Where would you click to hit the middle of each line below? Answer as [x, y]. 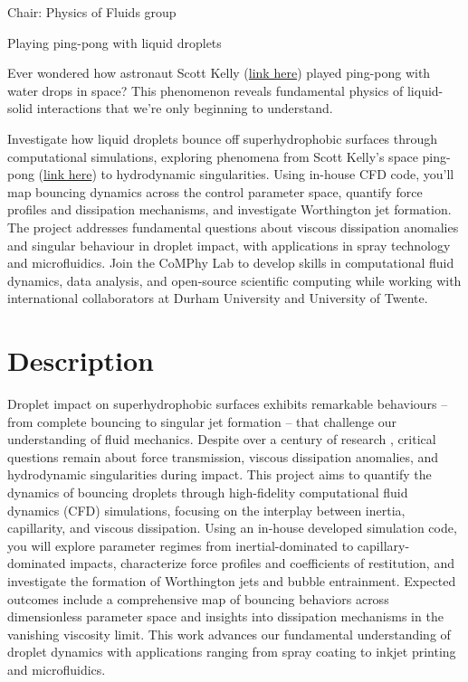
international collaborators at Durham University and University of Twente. [218, 298]
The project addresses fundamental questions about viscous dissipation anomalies [233, 227]
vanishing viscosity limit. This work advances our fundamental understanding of [229, 634]
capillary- [383, 545]
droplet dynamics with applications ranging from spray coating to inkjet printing [232, 652]
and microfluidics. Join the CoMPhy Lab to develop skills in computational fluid [231, 263]
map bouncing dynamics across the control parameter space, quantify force [215, 191]
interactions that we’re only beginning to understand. [185, 108]
